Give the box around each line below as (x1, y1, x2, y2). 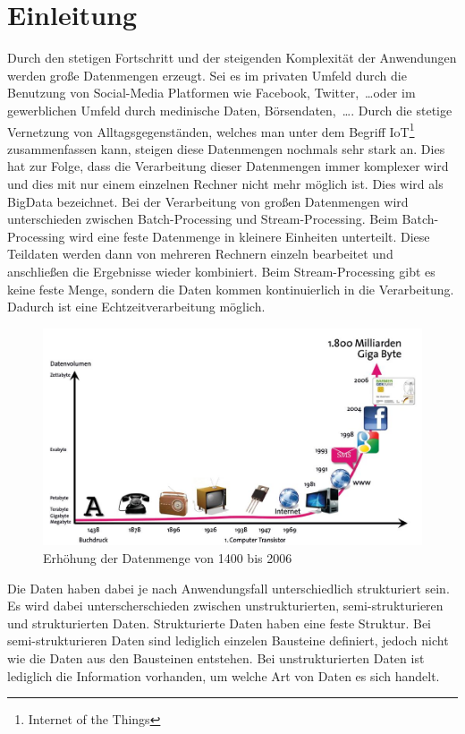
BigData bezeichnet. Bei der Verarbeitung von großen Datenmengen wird (7, 192, 409, 210)
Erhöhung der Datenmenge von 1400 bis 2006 (43, 548, 292, 567)
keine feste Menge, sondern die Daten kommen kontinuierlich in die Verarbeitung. (7, 279, 454, 298)
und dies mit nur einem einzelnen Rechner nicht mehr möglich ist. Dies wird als (7, 174, 444, 192)
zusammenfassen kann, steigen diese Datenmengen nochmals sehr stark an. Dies (7, 139, 445, 158)
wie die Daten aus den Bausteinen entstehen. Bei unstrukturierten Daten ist (7, 648, 425, 667)
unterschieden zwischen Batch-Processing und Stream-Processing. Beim (7, 209, 398, 228)
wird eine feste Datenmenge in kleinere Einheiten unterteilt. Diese (69, 226, 430, 245)
